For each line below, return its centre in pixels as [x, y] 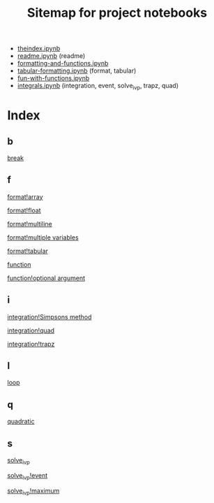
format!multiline [30, 224]
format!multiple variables [43, 237]
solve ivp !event [28, 476]
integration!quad [31, 330]
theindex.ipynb [39, 49]
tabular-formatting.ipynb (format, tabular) [77, 71]
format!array [25, 196]
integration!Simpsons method [49, 316]
